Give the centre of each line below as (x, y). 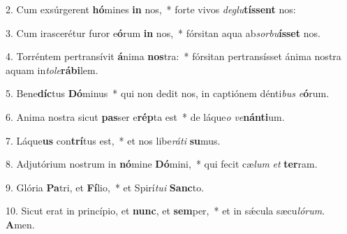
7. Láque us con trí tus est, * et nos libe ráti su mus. (113, 140)
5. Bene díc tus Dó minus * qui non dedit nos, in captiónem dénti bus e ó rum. (168, 93)
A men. (20, 224)
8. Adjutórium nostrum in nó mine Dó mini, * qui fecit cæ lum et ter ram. (162, 164)
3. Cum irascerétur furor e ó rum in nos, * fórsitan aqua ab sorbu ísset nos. (163, 32)
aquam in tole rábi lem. (52, 70)
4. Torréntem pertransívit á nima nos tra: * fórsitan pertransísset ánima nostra (173, 56)
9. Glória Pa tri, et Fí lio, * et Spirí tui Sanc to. (105, 187)
